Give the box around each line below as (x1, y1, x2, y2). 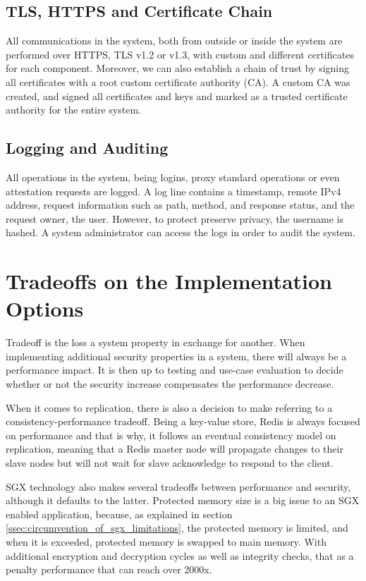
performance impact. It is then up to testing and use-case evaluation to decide (6, 362, 343, 377)
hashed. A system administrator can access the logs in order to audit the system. (6, 225, 355, 240)
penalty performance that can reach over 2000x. (6, 562, 212, 577)
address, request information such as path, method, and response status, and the (6, 197, 355, 212)
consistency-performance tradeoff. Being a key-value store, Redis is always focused (6, 414, 360, 429)
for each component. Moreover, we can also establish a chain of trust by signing (6, 61, 350, 75)
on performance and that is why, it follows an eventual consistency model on (6, 427, 336, 442)
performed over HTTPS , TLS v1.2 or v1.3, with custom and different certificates (6, 47, 354, 61)
